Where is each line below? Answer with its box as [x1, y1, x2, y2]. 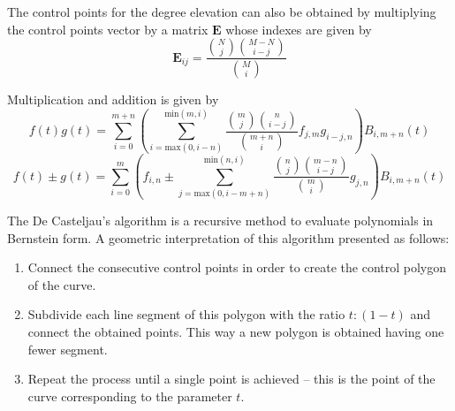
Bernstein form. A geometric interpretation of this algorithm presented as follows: [7, 228, 450, 247]
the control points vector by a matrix [7, 19, 209, 38]
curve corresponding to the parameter [27, 386, 232, 405]
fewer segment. [27, 339, 108, 358]
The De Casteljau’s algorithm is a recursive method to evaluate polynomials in [7, 211, 434, 230]
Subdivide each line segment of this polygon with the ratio [27, 305, 345, 323]
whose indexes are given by [225, 19, 372, 38]
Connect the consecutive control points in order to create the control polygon [27, 258, 447, 277]
